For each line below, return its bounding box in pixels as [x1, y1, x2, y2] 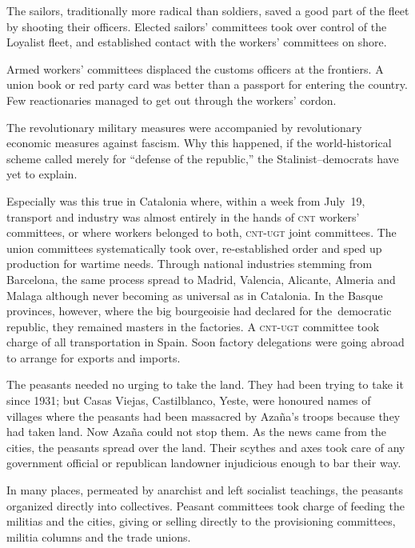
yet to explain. [6, 166, 78, 182]
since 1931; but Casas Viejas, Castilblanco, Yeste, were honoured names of [6, 392, 371, 409]
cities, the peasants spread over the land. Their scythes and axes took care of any [6, 438, 405, 455]
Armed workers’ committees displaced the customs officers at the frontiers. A [6, 60, 384, 77]
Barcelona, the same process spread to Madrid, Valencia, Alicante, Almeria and [6, 270, 396, 287]
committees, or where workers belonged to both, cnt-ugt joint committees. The [6, 224, 397, 241]
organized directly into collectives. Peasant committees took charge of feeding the [6, 497, 405, 514]
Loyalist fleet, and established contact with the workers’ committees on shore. [6, 34, 387, 50]
